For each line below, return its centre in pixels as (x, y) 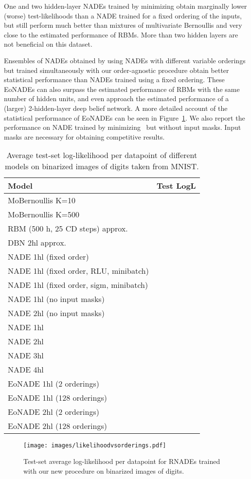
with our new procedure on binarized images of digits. (104, 470)
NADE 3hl (26, 355)
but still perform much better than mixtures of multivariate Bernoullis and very (123, 25)
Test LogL (176, 186)
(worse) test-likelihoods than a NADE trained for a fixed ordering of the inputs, (123, 15)
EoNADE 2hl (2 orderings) (54, 412)
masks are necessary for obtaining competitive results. (84, 136)
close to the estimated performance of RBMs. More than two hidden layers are (121, 34)
